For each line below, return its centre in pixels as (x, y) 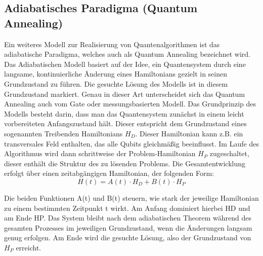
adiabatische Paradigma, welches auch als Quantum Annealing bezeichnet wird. (127, 54)
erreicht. (29, 247)
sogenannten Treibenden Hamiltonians (63, 133)
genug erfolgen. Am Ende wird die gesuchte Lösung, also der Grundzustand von (128, 237)
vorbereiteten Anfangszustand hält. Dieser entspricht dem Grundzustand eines (125, 123)
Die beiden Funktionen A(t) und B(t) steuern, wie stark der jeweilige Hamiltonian (131, 197)
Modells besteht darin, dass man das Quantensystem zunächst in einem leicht (124, 113)
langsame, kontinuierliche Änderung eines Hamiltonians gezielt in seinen (116, 74)
